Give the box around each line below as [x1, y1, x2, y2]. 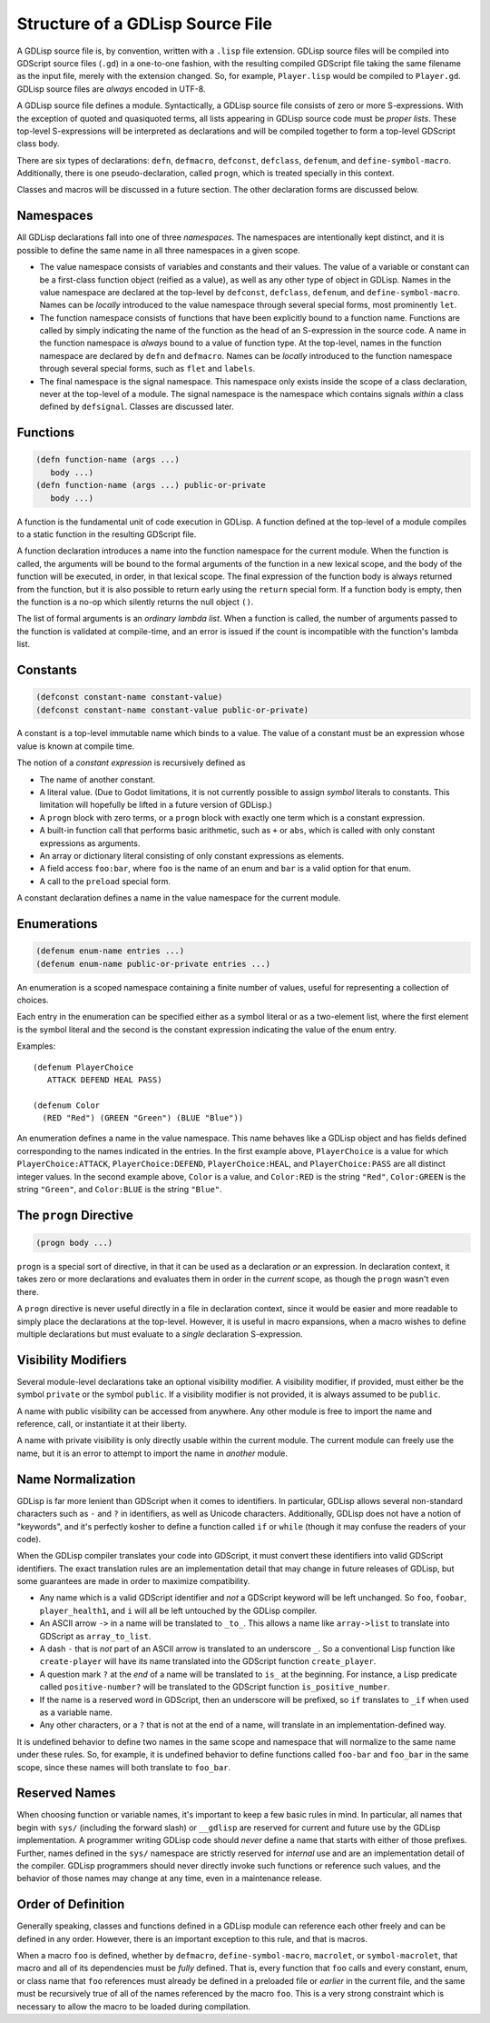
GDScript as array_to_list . [39, 1630, 152, 1641]
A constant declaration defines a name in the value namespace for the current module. [16, 892, 341, 903]
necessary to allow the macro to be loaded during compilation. [16, 2000, 251, 2012]
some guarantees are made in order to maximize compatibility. [16, 1576, 250, 1587]
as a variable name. [39, 1707, 113, 1718]
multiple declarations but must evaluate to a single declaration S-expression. [16, 1328, 303, 1340]
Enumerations [16, 916, 99, 932]
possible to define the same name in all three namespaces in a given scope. [16, 244, 300, 255]
